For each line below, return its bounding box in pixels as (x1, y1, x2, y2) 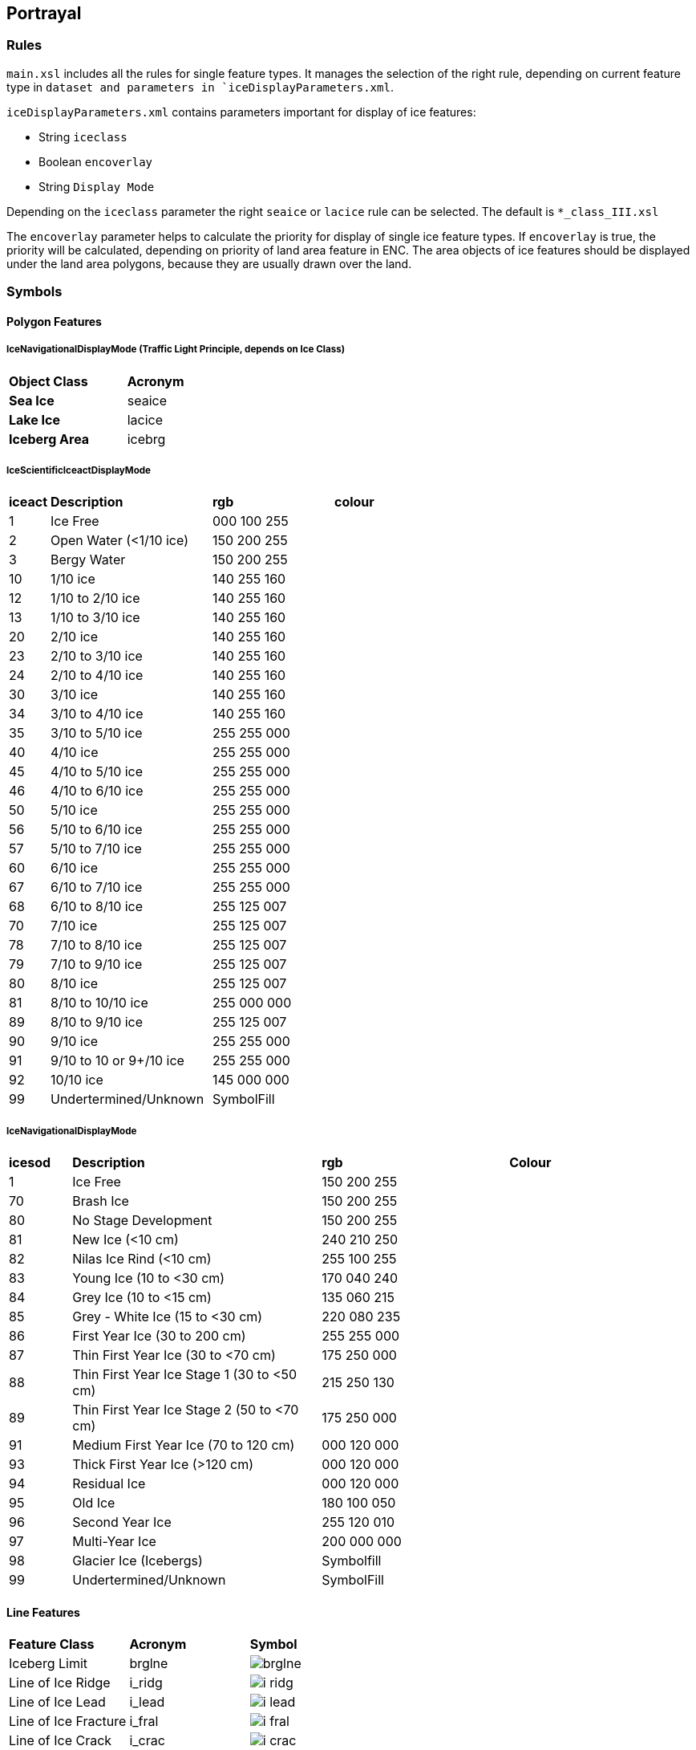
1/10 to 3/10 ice (51, 609, 140, 626)
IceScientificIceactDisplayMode (6, 464, 152, 476)
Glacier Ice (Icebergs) (72, 1553, 203, 1569)
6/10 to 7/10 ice (51, 879, 143, 896)
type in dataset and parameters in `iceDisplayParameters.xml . (6, 79, 394, 94)
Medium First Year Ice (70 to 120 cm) (72, 1437, 295, 1454)
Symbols (6, 283, 63, 300)
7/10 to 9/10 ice (51, 956, 143, 973)
